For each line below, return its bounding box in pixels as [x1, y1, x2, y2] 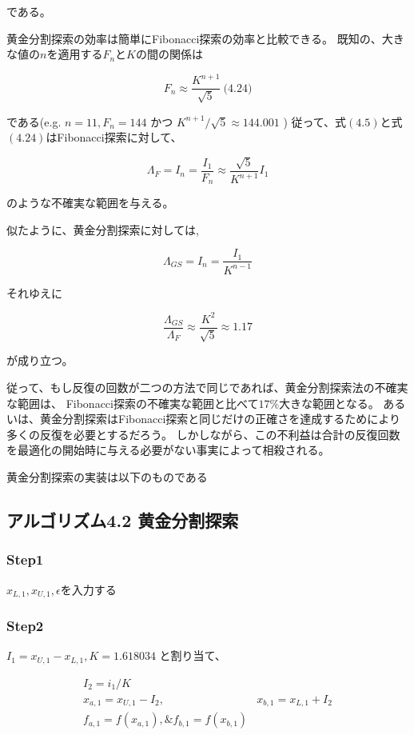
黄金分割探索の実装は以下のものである [6, 468, 208, 485]
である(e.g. [6, 113, 62, 130]
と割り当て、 [159, 647, 226, 664]
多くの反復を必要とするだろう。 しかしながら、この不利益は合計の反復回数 [6, 425, 400, 442]
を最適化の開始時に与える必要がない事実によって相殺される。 [6, 441, 330, 458]
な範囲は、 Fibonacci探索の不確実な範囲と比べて [6, 394, 259, 411]
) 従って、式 [283, 113, 347, 130]
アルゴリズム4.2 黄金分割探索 [6, 507, 239, 532]
